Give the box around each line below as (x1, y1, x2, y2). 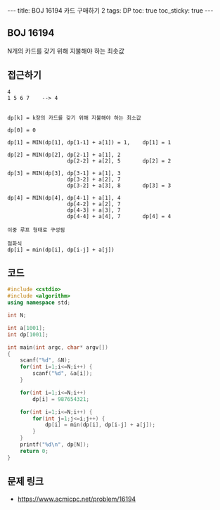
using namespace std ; (7, 299, 71, 307)
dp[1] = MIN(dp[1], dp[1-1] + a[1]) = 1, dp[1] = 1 (7, 139, 172, 146)
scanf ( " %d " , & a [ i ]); (32, 370, 93, 377)
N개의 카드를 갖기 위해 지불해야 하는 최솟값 (7, 46, 125, 55)
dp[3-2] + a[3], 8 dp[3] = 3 (67, 181, 172, 189)
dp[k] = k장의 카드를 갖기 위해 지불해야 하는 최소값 (7, 114, 142, 121)
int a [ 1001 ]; (7, 324, 46, 331)
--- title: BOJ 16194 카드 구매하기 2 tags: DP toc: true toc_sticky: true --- (7, 6, 214, 15)
